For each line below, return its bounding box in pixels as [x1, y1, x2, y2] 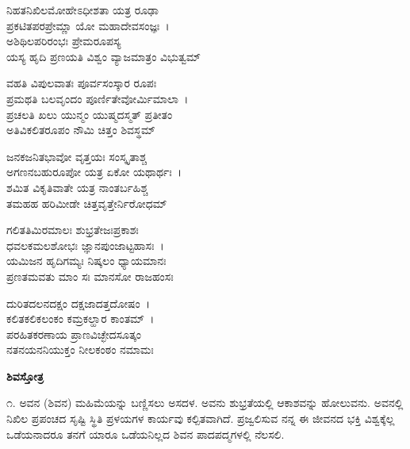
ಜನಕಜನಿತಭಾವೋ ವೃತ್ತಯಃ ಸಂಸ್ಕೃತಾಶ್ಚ [6, 148, 147, 164]
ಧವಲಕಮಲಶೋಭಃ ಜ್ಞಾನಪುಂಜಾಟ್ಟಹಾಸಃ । [6, 236, 164, 253]
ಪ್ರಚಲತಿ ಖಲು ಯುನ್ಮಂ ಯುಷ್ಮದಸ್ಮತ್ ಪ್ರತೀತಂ [6, 106, 173, 122]
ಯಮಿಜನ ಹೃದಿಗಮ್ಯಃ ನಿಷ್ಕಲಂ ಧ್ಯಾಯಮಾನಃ [6, 252, 167, 269]
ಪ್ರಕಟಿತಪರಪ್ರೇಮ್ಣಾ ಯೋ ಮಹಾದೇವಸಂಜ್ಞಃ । [6, 17, 170, 33]
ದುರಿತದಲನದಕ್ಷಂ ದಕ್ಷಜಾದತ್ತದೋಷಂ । [6, 294, 150, 311]
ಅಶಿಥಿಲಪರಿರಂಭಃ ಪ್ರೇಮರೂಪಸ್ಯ [6, 33, 121, 49]
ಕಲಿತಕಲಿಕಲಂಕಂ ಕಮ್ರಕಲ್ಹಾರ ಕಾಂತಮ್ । [6, 310, 155, 327]
